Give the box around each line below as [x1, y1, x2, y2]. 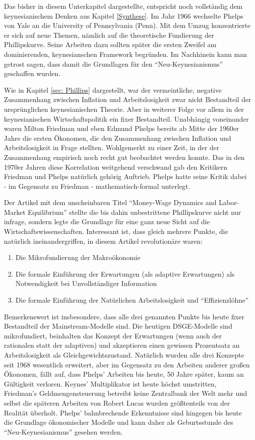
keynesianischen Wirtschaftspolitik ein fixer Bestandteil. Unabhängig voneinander [4, 113, 249, 124]
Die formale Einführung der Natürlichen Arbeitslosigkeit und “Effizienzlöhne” [15, 295, 249, 305]
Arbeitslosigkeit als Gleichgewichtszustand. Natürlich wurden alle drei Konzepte [4, 350, 244, 360]
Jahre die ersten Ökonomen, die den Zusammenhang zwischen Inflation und [4, 132, 231, 143]
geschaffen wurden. [4, 68, 61, 78]
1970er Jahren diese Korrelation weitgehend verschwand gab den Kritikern [4, 161, 228, 172]
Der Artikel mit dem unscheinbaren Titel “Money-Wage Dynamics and [4, 197, 217, 207]
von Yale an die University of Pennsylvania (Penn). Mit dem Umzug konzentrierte [4, 20, 251, 30]
